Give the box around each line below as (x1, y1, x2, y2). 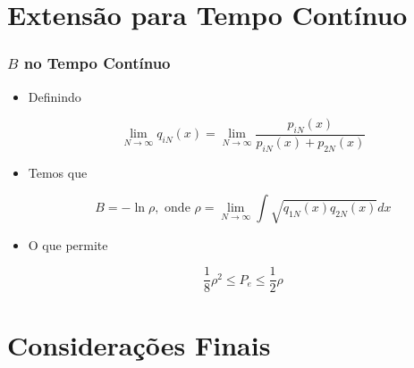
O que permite (28, 235, 108, 254)
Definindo (28, 87, 81, 105)
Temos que (28, 163, 88, 181)
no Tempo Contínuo (23, 52, 171, 74)
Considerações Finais (7, 326, 271, 363)
